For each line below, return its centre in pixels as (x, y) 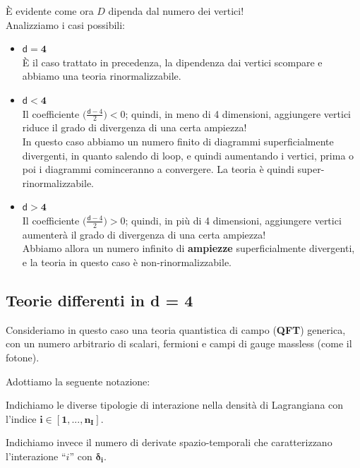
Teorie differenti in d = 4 (100, 300)
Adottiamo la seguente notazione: (78, 381)
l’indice (21, 418)
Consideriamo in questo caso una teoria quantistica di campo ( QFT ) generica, (176, 329)
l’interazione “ (36, 456)
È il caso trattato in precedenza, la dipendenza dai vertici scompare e (172, 62)
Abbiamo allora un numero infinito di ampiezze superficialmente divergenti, (188, 248)
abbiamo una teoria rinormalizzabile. (102, 76)
